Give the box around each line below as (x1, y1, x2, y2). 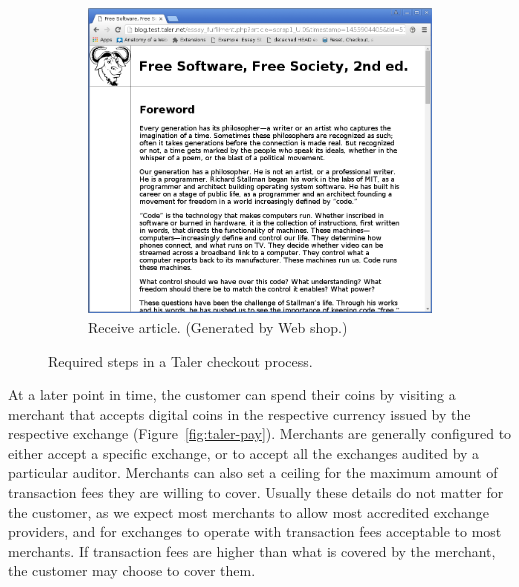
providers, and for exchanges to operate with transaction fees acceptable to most (8, 521, 502, 542)
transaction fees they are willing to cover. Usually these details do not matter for (8, 482, 504, 503)
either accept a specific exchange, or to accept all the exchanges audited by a (8, 442, 480, 463)
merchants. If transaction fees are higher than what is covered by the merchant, (8, 540, 496, 561)
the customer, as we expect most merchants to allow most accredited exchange (8, 501, 490, 522)
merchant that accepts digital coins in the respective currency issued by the (8, 403, 471, 424)
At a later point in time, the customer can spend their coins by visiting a (8, 384, 456, 405)
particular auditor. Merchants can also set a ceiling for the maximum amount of (8, 462, 498, 483)
